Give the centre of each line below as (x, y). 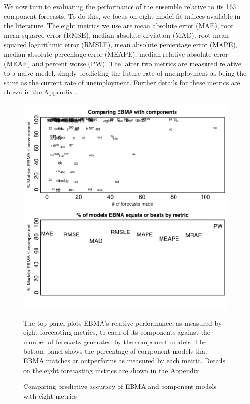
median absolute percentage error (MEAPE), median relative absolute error (116, 54)
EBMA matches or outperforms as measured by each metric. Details (124, 360)
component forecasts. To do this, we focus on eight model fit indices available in (122, 16)
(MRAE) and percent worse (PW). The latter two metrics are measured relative (123, 63)
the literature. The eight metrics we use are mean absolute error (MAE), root (119, 25)
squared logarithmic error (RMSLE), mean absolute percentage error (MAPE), (121, 44)
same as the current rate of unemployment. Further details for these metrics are (122, 82)
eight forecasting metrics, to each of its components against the (117, 332)
